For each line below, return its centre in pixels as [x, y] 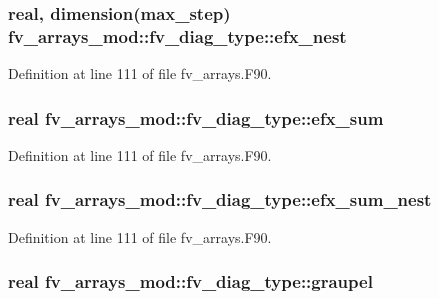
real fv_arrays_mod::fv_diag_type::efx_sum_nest [220, 199]
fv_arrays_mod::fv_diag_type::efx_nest [177, 35]
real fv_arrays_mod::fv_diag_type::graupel [190, 281]
